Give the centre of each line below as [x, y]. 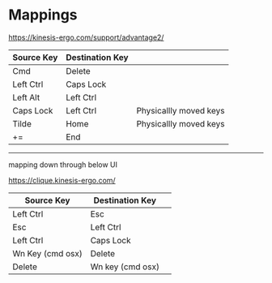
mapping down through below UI [63, 165]
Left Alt [26, 97]
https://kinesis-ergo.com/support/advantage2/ [86, 37]
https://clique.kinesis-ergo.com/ [62, 180]
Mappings [43, 15]
